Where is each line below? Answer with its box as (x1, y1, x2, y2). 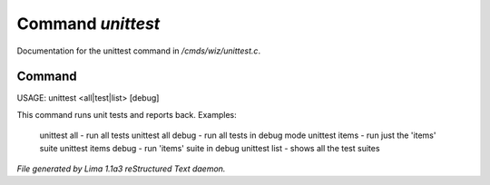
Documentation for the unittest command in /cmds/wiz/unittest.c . (16, 45, 261, 56)
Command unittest (16, 14, 161, 34)
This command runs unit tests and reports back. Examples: (16, 109, 237, 120)
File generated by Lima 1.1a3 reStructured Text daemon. (16, 163, 226, 174)
